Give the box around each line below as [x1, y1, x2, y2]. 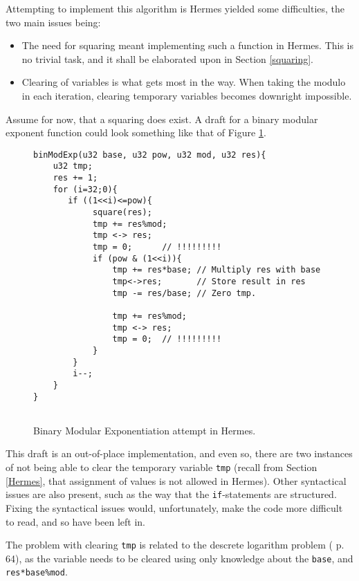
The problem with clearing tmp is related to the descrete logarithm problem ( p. [6, 537, 344, 552]
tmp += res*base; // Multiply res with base [112, 265, 321, 275]
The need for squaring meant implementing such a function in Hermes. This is [21, 38, 354, 53]
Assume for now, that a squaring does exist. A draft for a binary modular [6, 111, 318, 126]
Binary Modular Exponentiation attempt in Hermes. [33, 423, 256, 437]
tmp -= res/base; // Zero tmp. [112, 288, 257, 298]
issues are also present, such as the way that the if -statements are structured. [6, 487, 337, 501]
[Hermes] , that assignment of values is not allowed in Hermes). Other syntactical [6, 473, 347, 488]
